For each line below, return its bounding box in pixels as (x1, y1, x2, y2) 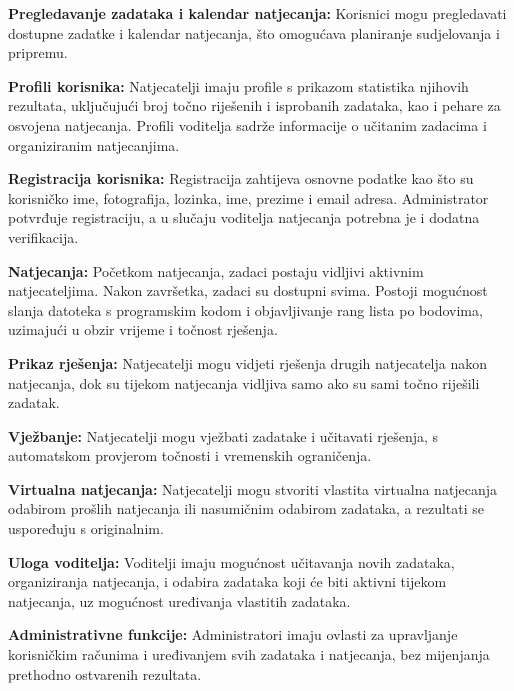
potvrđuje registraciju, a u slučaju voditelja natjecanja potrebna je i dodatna (8, 207, 480, 228)
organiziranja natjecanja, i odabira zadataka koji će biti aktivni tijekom (8, 571, 447, 592)
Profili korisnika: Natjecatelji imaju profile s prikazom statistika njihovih (8, 75, 469, 96)
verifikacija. (8, 226, 79, 247)
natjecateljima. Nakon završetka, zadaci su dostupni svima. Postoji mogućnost (8, 280, 488, 301)
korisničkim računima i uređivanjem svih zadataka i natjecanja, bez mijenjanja (8, 644, 490, 665)
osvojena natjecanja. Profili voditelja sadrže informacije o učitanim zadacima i (8, 114, 487, 135)
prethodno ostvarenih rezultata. (8, 663, 202, 684)
